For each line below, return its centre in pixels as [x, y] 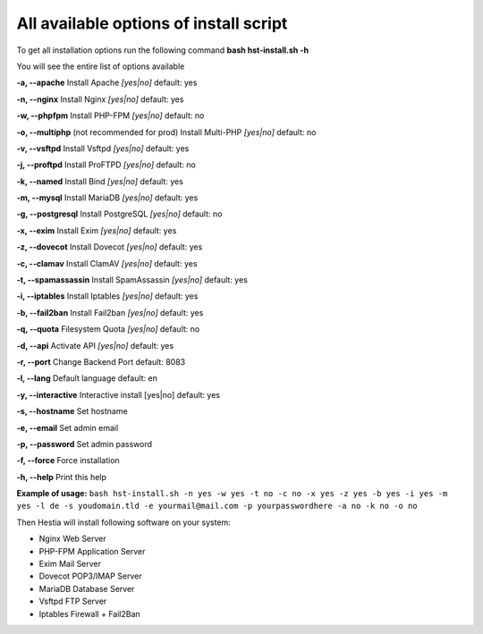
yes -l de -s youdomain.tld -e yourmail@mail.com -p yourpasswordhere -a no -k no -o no [217, 506]
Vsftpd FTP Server [73, 601]
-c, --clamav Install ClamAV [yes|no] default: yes [107, 263]
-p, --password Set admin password [84, 444]
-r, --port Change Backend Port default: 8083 [101, 361]
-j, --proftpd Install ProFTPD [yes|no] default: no [106, 165]
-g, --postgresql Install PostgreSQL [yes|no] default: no [119, 214]
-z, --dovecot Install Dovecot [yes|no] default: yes [110, 247]
